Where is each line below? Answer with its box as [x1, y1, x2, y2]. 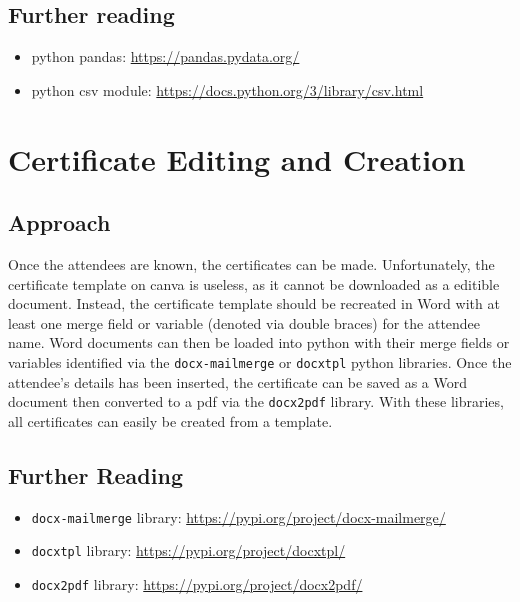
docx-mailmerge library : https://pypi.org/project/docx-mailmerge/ [31, 506, 446, 527]
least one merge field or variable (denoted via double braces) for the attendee [8, 312, 481, 333]
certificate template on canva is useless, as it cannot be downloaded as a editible [8, 273, 500, 294]
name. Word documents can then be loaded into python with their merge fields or [8, 332, 510, 353]
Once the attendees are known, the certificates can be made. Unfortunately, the [8, 253, 495, 274]
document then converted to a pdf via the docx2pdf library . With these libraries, [8, 391, 504, 412]
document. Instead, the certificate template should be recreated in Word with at [8, 293, 500, 314]
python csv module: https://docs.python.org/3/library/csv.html [31, 79, 424, 100]
